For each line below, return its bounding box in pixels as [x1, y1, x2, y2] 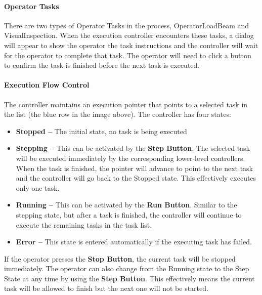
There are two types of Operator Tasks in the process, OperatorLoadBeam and [4, 20, 249, 30]
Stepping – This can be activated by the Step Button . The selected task [16, 143, 250, 153]
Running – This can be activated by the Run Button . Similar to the [16, 199, 237, 210]
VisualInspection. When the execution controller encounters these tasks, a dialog [4, 30, 254, 40]
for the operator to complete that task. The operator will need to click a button [4, 50, 251, 60]
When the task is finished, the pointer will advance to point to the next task [16, 162, 253, 173]
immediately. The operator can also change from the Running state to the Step [4, 263, 249, 274]
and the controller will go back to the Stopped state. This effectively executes [16, 173, 256, 183]
